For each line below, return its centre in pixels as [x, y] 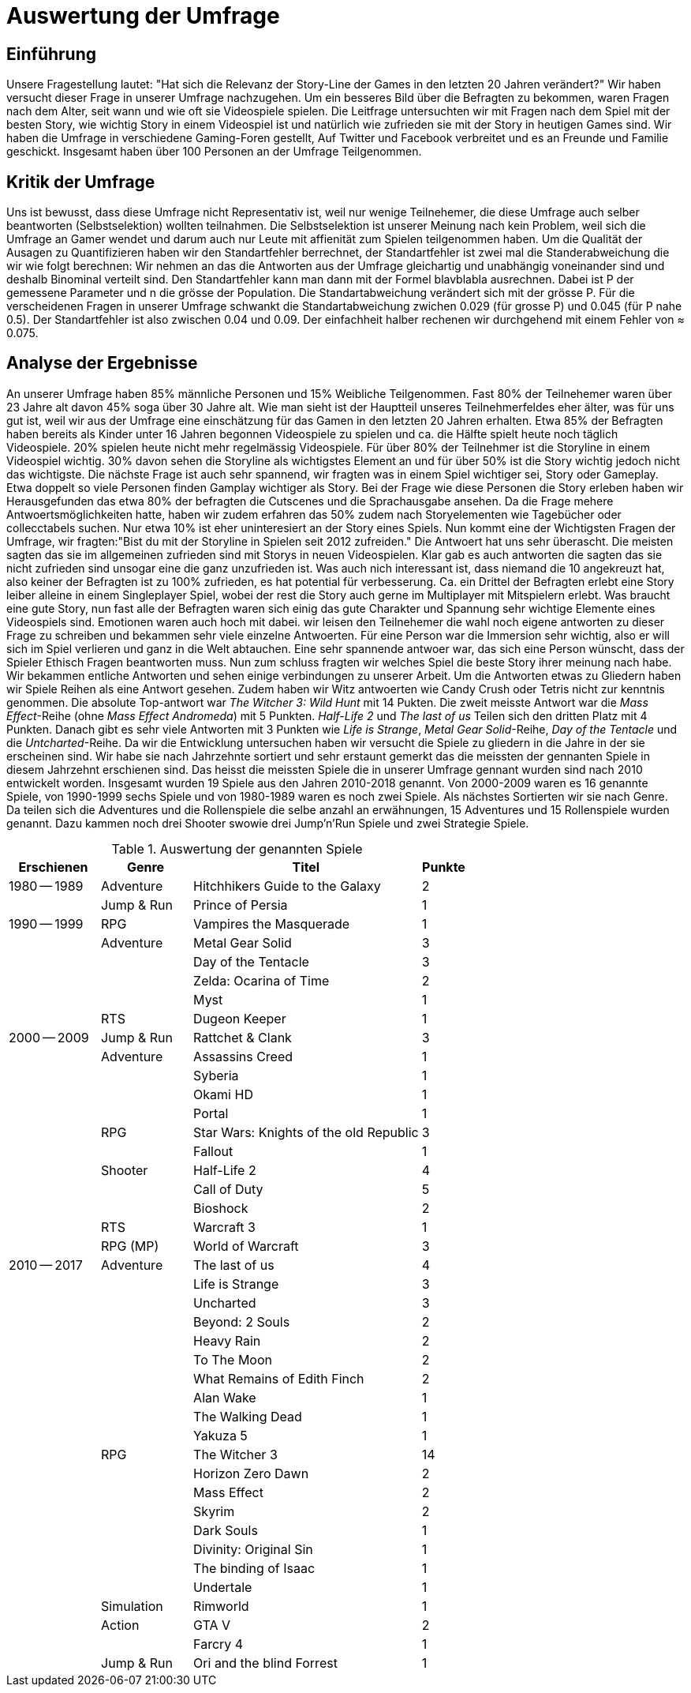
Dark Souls [226, 1530]
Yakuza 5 [220, 1435]
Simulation [132, 1606]
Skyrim [214, 1511]
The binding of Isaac [254, 1568]
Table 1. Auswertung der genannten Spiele [237, 848]
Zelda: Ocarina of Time [261, 980]
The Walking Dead [248, 1416]
